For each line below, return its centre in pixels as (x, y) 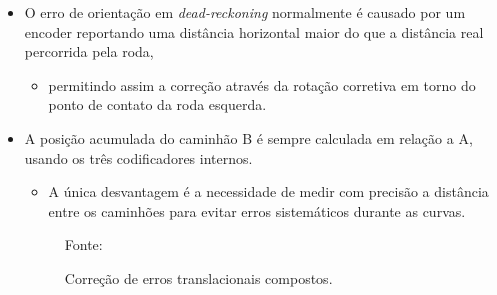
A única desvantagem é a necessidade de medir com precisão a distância (268, 191)
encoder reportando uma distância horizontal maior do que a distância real (254, 31)
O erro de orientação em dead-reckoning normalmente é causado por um (245, 12)
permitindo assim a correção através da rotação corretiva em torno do (262, 84)
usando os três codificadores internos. (138, 157)
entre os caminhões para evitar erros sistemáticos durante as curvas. (257, 210)
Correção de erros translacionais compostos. (198, 277)
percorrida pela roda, (89, 51)
